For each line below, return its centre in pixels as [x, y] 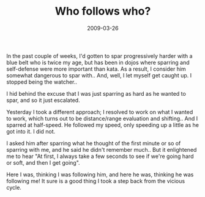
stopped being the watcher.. [42, 82]
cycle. [14, 187]
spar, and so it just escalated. [43, 100]
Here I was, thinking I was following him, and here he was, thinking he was [100, 174]
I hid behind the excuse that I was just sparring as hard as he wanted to [96, 93]
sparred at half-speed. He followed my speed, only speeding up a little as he [102, 125]
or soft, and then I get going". [43, 162]
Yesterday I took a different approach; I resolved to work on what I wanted [100, 112]
